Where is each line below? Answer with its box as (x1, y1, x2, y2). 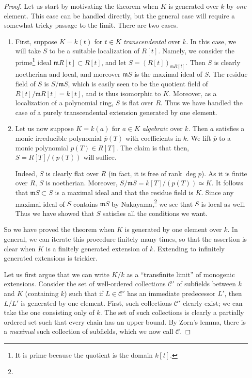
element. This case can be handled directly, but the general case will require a (4, 10, 235, 20)
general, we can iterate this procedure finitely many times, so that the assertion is (4, 234, 247, 244)
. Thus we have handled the (160, 98, 243, 108)
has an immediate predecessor (127, 288, 216, 298)
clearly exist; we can (183, 297, 243, 308)
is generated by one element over (125, 224, 222, 234)
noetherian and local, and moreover (15, 69, 121, 79)
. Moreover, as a (169, 88, 217, 98)
